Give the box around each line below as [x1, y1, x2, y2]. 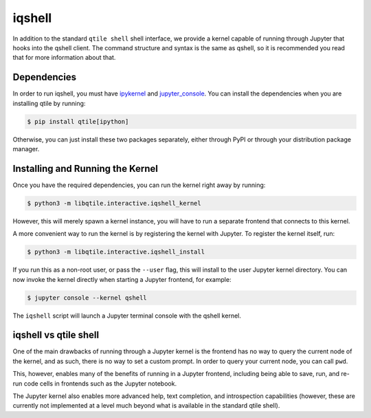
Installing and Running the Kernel [12, 162, 158, 175]
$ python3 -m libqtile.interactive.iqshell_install [27, 248, 205, 256]
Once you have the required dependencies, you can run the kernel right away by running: [12, 181, 266, 189]
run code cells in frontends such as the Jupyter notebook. [12, 379, 177, 388]
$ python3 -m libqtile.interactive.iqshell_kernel [27, 199, 202, 207]
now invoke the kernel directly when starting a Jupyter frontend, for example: [12, 275, 232, 283]
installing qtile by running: [12, 99, 86, 107]
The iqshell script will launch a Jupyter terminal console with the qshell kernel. [12, 311, 242, 320]
